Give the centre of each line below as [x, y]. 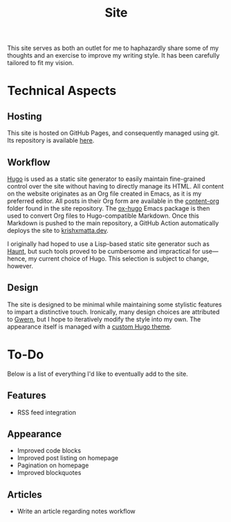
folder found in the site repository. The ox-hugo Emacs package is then [109, 208]
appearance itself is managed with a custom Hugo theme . [90, 327]
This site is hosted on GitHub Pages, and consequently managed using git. [113, 133]
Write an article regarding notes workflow [76, 512]
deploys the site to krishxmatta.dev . [58, 230]
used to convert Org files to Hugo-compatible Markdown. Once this [103, 216]
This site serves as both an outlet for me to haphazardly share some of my [113, 48]
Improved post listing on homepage [68, 458]
